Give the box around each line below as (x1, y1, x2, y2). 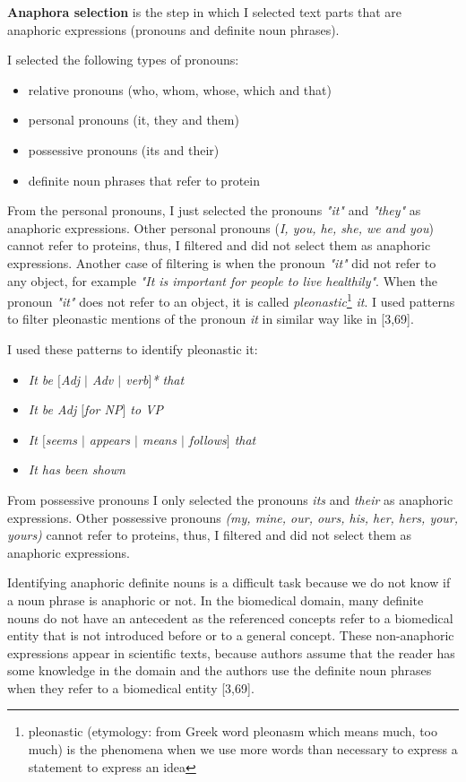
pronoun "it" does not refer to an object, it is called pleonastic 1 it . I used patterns (7, 290, 455, 310)
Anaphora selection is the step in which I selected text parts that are (7, 3, 401, 21)
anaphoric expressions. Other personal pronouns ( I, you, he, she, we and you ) (7, 218, 434, 237)
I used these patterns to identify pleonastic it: (7, 339, 258, 358)
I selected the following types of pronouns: (7, 50, 239, 69)
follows (188, 430, 227, 448)
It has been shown (28, 460, 125, 479)
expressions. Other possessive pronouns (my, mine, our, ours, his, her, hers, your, (7, 508, 459, 526)
